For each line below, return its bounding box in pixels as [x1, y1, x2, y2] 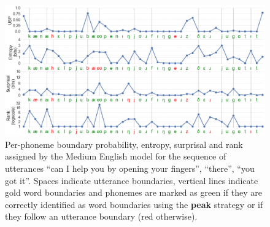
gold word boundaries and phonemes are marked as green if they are [5, 186, 262, 199]
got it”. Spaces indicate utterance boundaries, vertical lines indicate [5, 174, 258, 187]
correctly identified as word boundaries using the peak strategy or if [5, 198, 263, 210]
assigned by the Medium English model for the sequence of [5, 150, 226, 163]
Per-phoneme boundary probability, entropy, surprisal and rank [5, 137, 243, 150]
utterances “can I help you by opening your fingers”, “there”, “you [5, 162, 255, 175]
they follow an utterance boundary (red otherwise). [5, 210, 198, 223]
